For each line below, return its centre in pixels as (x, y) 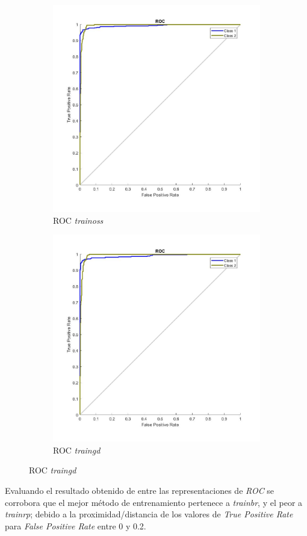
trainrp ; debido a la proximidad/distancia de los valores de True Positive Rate (149, 514)
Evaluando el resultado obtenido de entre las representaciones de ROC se (140, 490)
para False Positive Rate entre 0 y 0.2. (76, 525)
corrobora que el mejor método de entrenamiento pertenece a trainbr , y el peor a (154, 502)
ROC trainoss (78, 220)
